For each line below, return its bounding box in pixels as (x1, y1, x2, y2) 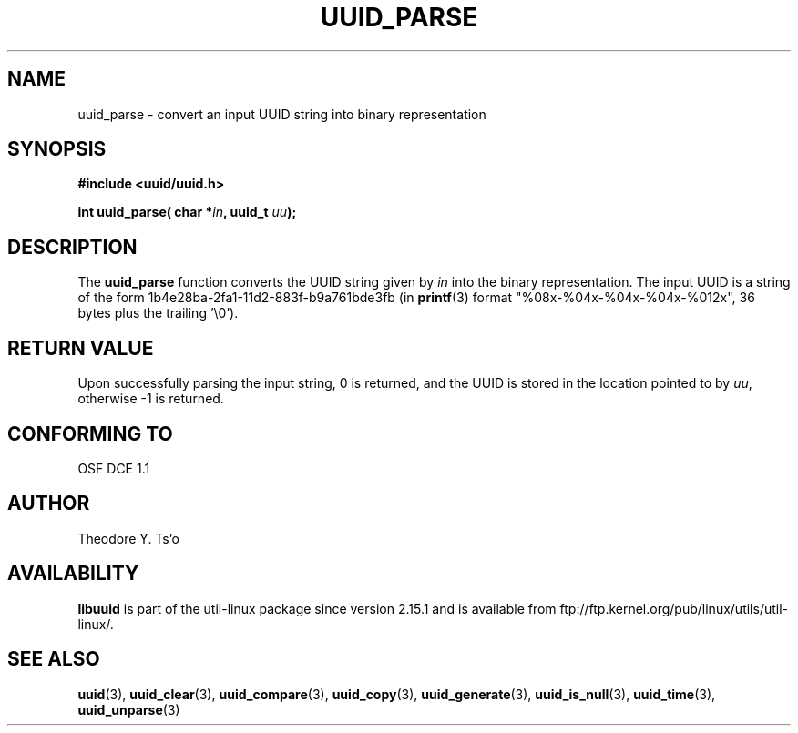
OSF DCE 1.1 (77, 460, 150, 476)
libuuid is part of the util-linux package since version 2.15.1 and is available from (77, 600, 557, 616)
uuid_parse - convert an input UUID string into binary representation (77, 106, 486, 122)
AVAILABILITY (7, 562, 139, 585)
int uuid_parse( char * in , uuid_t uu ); (77, 204, 297, 220)
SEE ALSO (7, 647, 100, 671)
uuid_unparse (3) (77, 701, 180, 718)
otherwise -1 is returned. (77, 391, 224, 407)
